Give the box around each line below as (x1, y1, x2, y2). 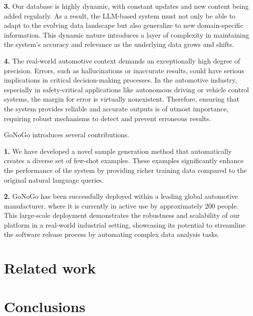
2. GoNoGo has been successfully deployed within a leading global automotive (4, 191, 238, 201)
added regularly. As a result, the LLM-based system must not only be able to (4, 10, 235, 21)
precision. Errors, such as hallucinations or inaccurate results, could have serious (4, 65, 244, 75)
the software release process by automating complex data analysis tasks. (4, 229, 220, 239)
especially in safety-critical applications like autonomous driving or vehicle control (4, 84, 249, 94)
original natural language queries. (4, 174, 104, 185)
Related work (4, 258, 96, 278)
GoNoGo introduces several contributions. (4, 129, 129, 140)
